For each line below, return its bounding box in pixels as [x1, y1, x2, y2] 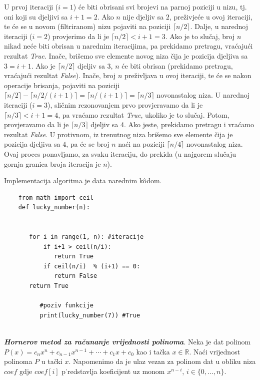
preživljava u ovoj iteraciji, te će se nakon [124, 70, 251, 81]
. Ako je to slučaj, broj [165, 31, 235, 41]
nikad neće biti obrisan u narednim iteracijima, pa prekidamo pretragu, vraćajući [4, 41, 253, 51]
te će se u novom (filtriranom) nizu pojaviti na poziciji [4, 21, 171, 32]
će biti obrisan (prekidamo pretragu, [121, 60, 233, 71]
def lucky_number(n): [18, 204, 90, 211]
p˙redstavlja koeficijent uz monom [61, 365, 165, 376]
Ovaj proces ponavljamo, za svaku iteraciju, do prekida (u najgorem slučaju [4, 148, 236, 159]
